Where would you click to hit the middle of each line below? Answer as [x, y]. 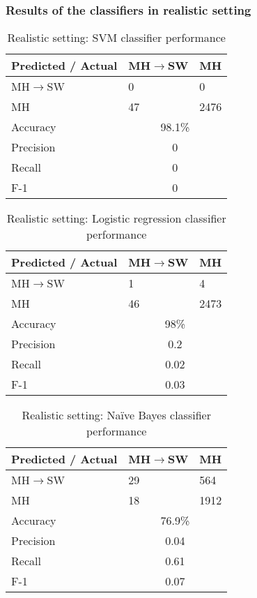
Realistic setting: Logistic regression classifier [116, 218]
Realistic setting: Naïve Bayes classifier [116, 415]
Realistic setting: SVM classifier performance [116, 38]
